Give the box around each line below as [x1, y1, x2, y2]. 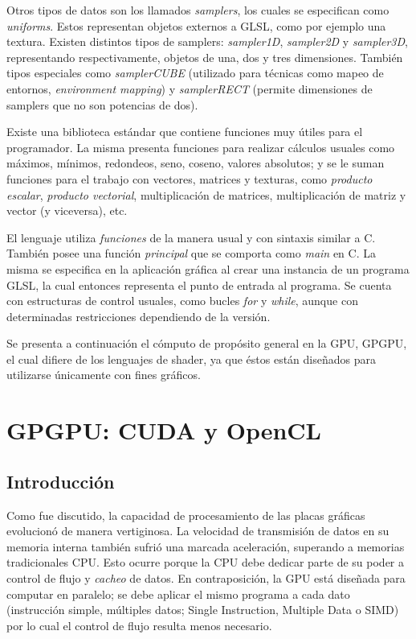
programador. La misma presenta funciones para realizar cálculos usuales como [6, 138, 395, 155]
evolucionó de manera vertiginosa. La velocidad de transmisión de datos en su [6, 522, 389, 539]
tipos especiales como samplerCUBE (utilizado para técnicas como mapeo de [6, 64, 384, 81]
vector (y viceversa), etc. [6, 202, 128, 219]
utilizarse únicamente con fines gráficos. [6, 366, 201, 383]
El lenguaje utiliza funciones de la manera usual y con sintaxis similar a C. [6, 229, 376, 245]
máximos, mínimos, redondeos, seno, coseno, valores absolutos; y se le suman [6, 155, 385, 171]
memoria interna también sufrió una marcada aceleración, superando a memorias [6, 538, 405, 554]
